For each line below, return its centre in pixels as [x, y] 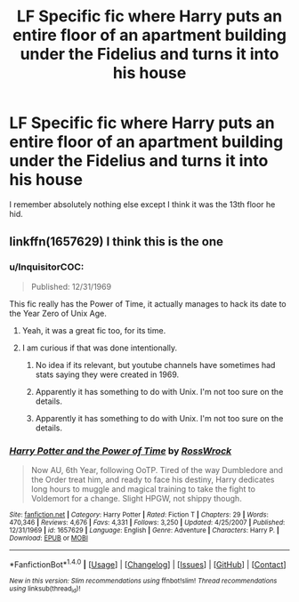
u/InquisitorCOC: [47, 267]
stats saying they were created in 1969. [107, 374]
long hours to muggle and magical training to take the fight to [143, 489]
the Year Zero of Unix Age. [58, 313]
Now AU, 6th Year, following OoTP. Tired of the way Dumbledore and [157, 470]
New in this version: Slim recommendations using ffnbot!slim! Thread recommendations [143, 581]
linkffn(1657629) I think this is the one [117, 242]
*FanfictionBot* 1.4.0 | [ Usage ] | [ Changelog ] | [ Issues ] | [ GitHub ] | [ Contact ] [148, 564]
